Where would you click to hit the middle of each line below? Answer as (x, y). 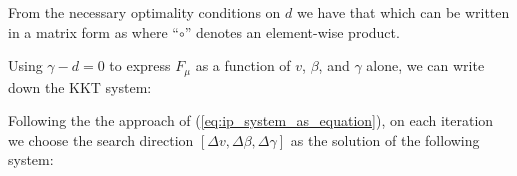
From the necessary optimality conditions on (144, 12)
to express (140, 65)
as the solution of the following (385, 139)
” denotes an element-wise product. (292, 31)
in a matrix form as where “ (93, 31)
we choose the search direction (101, 139)
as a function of (243, 65)
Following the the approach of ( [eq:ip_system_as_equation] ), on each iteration (251, 120)
